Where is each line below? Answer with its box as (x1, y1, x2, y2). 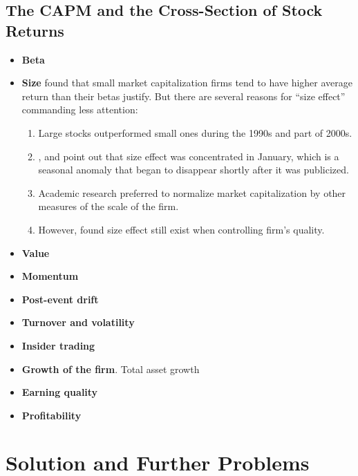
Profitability (21, 408, 82, 422)
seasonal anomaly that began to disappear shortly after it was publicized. (38, 162, 349, 177)
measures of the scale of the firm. (38, 199, 179, 213)
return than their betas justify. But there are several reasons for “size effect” (21, 88, 346, 103)
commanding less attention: (21, 102, 138, 117)
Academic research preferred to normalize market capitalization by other (38, 185, 346, 200)
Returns (6, 19, 64, 41)
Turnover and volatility (21, 315, 135, 330)
